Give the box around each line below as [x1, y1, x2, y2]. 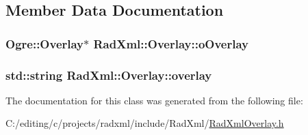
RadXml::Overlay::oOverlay [93, 35, 248, 52]
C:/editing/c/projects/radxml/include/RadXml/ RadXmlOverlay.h [5, 116, 284, 130]
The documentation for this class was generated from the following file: [5, 93, 303, 107]
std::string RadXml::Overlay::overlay [5, 66, 212, 83]
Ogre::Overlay [5, 35, 84, 52]
